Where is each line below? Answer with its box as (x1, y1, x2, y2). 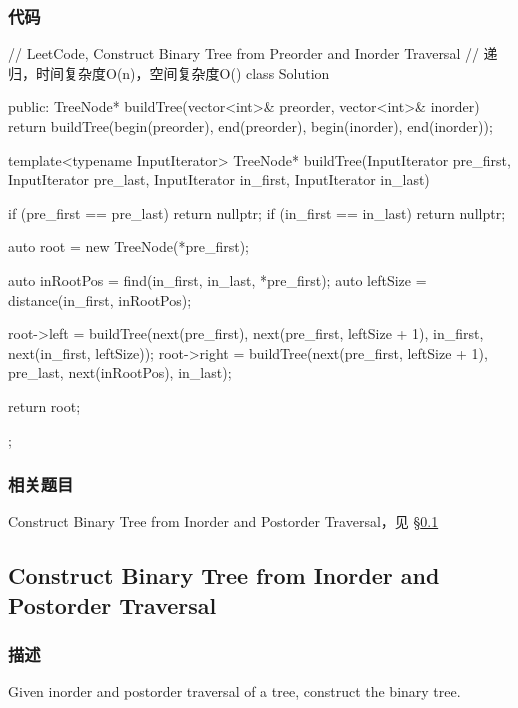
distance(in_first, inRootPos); (8, 289, 192, 310)
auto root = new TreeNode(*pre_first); (8, 236, 249, 257)
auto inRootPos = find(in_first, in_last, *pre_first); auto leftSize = (8, 269, 427, 290)
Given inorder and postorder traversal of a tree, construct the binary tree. (8, 681, 461, 702)
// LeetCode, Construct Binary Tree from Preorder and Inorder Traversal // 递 (8, 43, 498, 64)
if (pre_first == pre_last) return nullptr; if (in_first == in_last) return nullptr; (8, 202, 506, 223)
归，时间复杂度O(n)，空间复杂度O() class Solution (8, 62, 330, 83)
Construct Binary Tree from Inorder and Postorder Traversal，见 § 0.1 (8, 511, 439, 532)
